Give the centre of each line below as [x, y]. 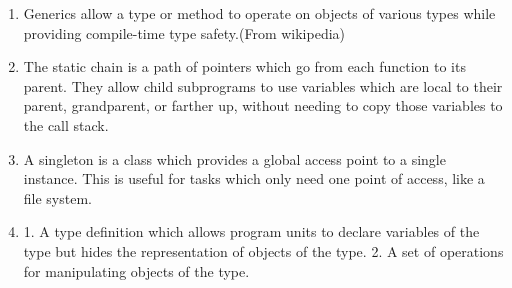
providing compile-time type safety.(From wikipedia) [184, 32]
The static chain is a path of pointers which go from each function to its [244, 66]
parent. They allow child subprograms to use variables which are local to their [263, 85]
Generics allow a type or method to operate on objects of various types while [259, 13]
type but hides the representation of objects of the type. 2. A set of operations [263, 250]
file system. [57, 197]
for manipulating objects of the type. [136, 270]
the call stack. [66, 124]
